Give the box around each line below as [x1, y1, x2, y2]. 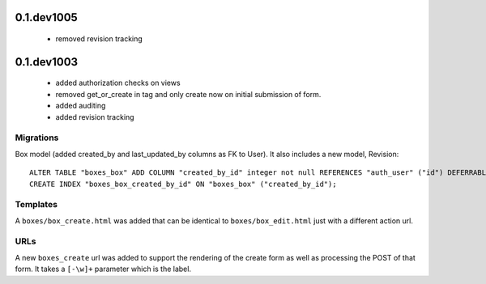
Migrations [15, 132, 59, 143]
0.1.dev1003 [15, 55, 79, 69]
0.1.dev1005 [15, 11, 79, 24]
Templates [15, 199, 58, 210]
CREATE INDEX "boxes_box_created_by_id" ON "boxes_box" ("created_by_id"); [29, 179, 337, 189]
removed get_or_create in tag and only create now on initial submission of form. [55, 89, 322, 99]
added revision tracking [55, 112, 134, 121]
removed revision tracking [55, 34, 143, 44]
